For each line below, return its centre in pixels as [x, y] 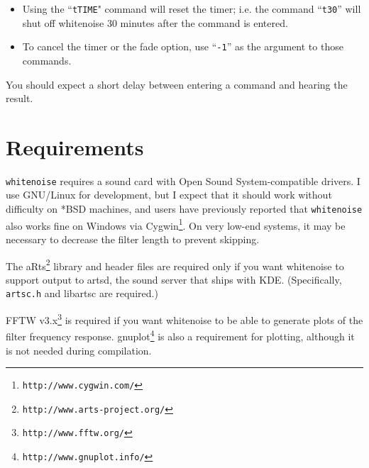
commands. [47, 60]
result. [20, 98]
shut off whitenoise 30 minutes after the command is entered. [155, 22]
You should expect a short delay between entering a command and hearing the [177, 84]
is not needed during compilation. [79, 350]
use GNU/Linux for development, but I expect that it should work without [169, 195]
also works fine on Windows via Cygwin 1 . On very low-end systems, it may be [176, 224]
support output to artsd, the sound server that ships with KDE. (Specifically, [174, 279]
